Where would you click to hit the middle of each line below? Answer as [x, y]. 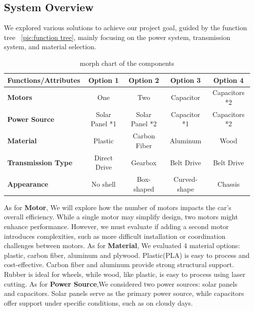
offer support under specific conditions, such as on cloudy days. [98, 302]
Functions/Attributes [44, 80]
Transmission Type [40, 162]
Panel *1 [104, 124]
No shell [104, 184]
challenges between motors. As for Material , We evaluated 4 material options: [122, 245]
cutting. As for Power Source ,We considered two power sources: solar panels [121, 283]
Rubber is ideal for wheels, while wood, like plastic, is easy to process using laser [125, 274]
